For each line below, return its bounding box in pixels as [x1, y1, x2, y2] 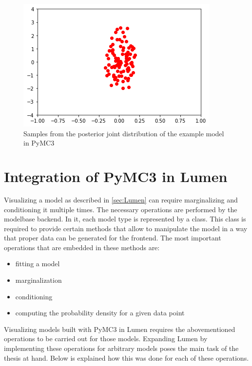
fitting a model [15, 258, 60, 269]
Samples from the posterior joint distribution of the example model [23, 128, 224, 138]
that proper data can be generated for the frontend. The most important [4, 233, 221, 243]
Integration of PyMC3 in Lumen [4, 166, 228, 186]
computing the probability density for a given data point [15, 308, 185, 318]
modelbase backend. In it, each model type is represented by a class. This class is [4, 214, 246, 224]
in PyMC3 [23, 138, 55, 148]
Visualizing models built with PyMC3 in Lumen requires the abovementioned [4, 324, 235, 334]
